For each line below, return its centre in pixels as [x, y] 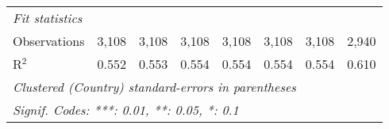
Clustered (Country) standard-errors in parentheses [154, 87]
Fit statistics [48, 18]
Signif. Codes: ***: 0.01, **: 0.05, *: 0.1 [126, 110]
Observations [49, 41]
